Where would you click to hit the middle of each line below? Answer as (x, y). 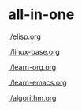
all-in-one (41, 15)
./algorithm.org (32, 97)
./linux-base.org (34, 51)
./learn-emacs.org (37, 82)
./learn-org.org (32, 67)
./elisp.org (25, 36)
